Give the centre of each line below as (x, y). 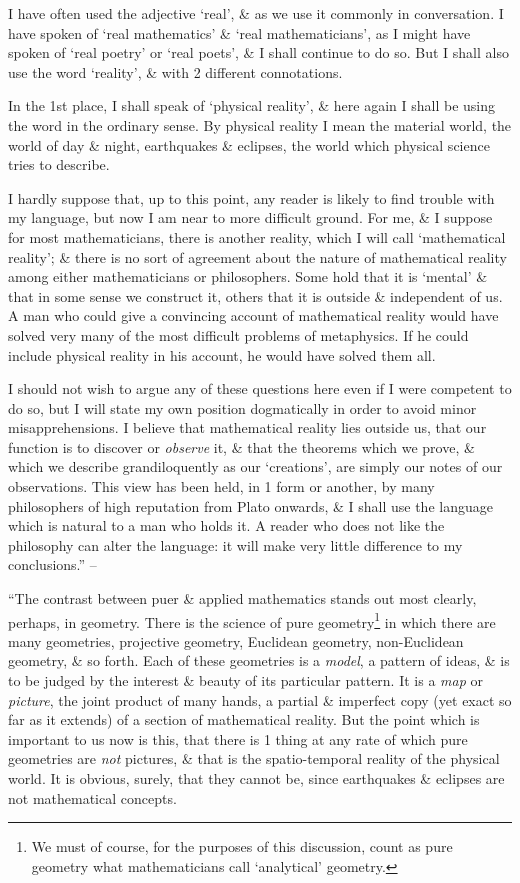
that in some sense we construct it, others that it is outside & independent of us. (255, 295)
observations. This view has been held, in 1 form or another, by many (221, 486)
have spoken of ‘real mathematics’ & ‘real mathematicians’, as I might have (239, 32)
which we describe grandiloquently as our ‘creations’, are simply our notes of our (255, 466)
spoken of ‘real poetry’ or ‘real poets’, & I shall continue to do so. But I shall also (258, 52)
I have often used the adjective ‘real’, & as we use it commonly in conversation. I (256, 13)
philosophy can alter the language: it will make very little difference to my (235, 544)
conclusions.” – (52, 564)
